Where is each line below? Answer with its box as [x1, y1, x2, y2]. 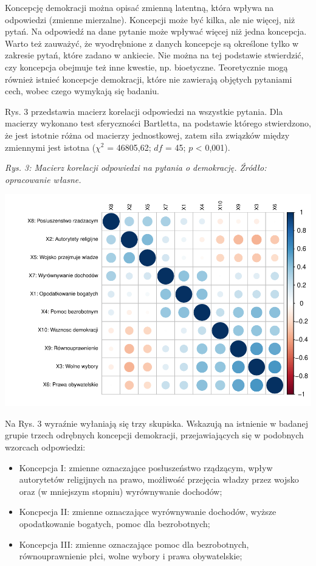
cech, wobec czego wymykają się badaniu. [5, 85, 159, 97]
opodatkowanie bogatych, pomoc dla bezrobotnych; [19, 517, 210, 530]
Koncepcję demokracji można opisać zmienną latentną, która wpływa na [5, 1, 274, 13]
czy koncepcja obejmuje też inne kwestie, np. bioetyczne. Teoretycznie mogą [5, 60, 288, 73]
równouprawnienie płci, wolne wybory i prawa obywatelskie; [19, 550, 242, 562]
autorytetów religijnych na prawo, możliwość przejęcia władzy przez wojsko [19, 473, 299, 486]
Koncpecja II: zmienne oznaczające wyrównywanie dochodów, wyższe [19, 505, 276, 518]
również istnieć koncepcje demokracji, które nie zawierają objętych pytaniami [5, 72, 292, 85]
